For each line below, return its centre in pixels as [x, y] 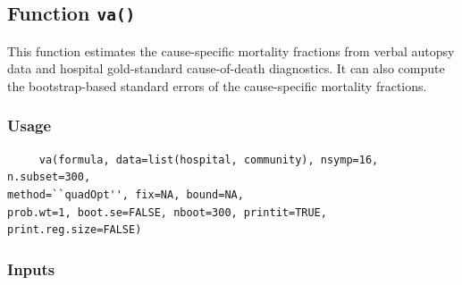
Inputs [31, 268]
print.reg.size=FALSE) [75, 230]
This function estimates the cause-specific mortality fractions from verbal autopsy [231, 50]
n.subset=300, [49, 177]
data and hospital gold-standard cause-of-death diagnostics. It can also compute [226, 68]
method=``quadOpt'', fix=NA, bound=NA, [126, 194]
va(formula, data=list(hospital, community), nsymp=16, [209, 159]
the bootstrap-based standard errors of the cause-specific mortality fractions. [217, 85]
